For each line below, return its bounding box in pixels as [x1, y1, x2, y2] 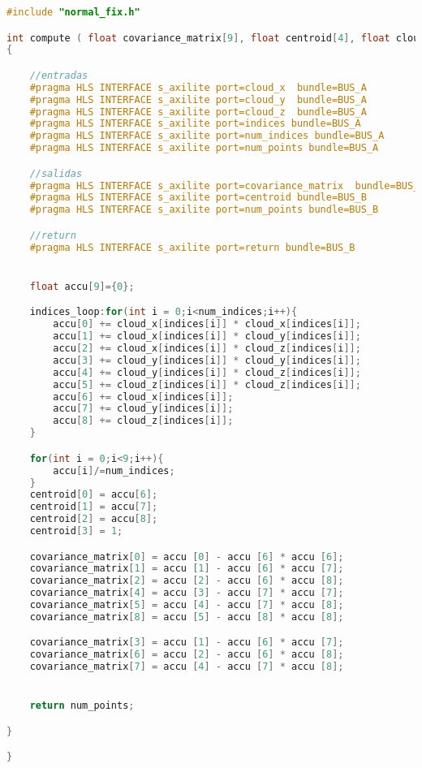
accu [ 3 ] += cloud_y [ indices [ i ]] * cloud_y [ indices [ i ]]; [53, 354, 361, 366]
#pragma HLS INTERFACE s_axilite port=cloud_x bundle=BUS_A [29, 81, 367, 93]
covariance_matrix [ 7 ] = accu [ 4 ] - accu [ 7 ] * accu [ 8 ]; [29, 661, 344, 673]
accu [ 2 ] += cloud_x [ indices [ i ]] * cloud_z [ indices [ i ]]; [53, 343, 361, 355]
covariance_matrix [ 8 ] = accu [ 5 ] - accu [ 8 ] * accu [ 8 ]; [29, 611, 344, 623]
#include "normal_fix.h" [6, 6, 140, 18]
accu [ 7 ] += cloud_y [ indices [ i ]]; [53, 403, 234, 415]
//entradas [29, 69, 88, 81]
